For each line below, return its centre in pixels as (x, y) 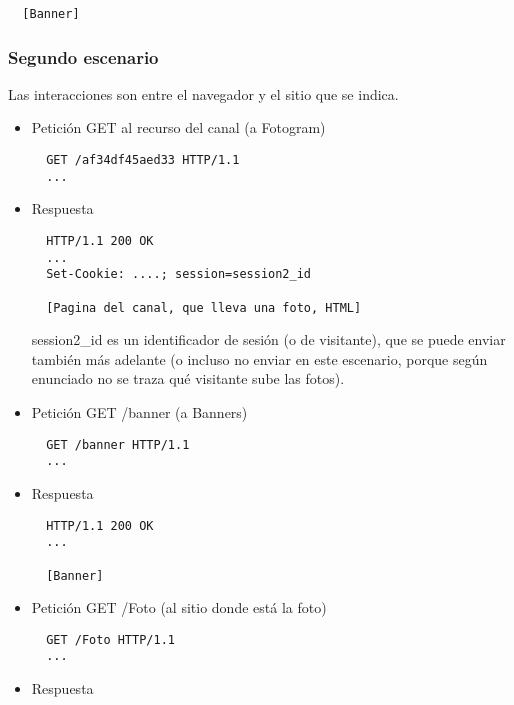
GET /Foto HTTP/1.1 (110, 639)
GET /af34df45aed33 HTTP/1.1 (143, 160)
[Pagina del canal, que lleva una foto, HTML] (204, 307)
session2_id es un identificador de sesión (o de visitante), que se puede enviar (268, 339)
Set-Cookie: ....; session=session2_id (178, 274)
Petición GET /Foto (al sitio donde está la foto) (179, 607)
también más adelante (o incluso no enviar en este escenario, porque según (259, 358)
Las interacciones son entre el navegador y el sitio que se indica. (203, 93)
